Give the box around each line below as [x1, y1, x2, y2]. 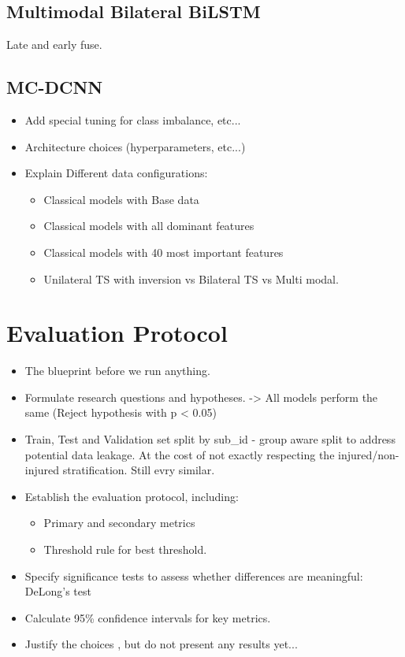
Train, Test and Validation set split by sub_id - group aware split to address [24, 431, 396, 447]
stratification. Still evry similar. [62, 462, 215, 478]
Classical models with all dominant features [43, 217, 255, 234]
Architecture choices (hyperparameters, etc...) [24, 138, 246, 154]
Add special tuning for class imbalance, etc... [24, 112, 241, 128]
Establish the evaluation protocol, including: [24, 488, 239, 504]
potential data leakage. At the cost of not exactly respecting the [24, 446, 335, 462]
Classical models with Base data [43, 191, 199, 207]
